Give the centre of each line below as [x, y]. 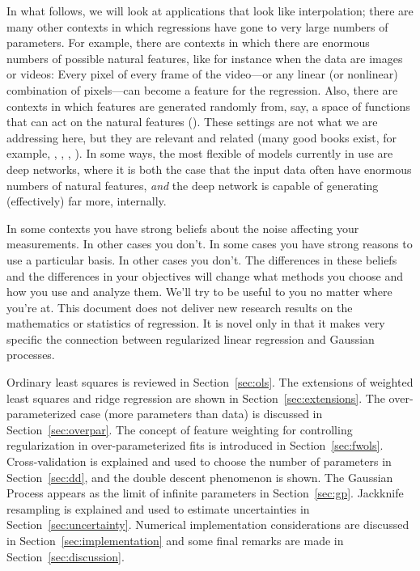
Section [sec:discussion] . [66, 556]
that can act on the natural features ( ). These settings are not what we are [192, 122]
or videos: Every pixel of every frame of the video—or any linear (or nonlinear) [202, 74]
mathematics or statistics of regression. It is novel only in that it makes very [196, 323]
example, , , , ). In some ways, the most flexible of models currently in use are [200, 153]
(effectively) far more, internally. [87, 201]
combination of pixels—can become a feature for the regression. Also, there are [202, 89]
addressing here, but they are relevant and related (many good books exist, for [202, 137]
